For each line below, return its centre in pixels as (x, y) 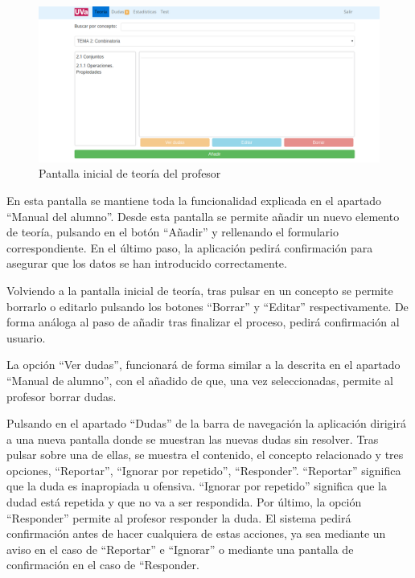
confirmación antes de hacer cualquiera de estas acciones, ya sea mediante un (196, 533)
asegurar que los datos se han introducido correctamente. (147, 263)
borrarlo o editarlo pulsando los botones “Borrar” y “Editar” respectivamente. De (207, 306)
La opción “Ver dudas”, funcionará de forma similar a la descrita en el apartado (203, 365)
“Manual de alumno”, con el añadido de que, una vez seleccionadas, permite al (200, 380)
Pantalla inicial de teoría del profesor (130, 173)
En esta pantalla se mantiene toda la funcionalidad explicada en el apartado (194, 200)
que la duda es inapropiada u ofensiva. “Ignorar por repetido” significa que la (197, 486)
